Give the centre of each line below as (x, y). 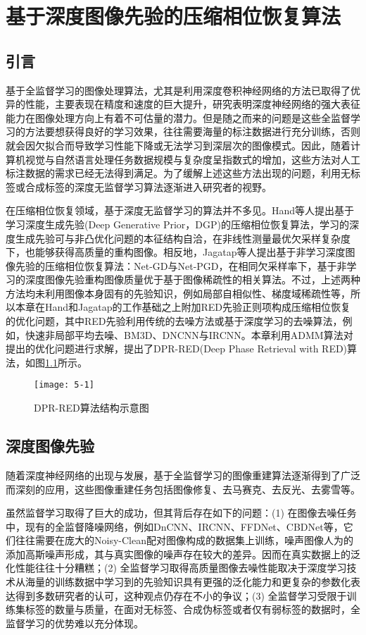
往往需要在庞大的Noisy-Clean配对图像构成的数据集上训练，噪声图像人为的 (184, 540)
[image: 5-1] (64, 385)
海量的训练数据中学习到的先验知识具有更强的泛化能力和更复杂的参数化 (188, 582)
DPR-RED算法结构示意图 (91, 408)
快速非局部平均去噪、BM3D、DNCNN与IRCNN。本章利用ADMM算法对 (189, 334)
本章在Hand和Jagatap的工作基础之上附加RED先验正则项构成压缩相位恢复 (183, 307)
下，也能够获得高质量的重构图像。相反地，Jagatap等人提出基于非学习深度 (176, 252)
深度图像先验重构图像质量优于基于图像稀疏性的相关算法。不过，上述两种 (193, 279)
